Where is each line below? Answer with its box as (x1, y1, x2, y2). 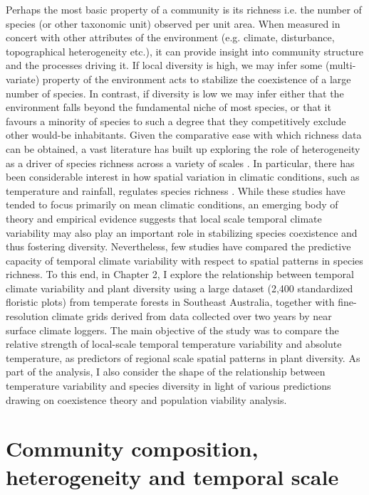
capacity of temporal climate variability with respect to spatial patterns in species (6, 252, 363, 267)
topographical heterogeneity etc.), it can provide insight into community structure (6, 43, 364, 58)
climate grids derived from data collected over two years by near (51, 309, 332, 324)
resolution (6, 309, 49, 324)
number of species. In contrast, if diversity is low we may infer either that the (6, 85, 344, 100)
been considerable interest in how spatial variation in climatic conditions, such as (6, 169, 360, 184)
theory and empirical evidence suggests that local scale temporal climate (6, 211, 322, 225)
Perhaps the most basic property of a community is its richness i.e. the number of (6, 2, 362, 16)
